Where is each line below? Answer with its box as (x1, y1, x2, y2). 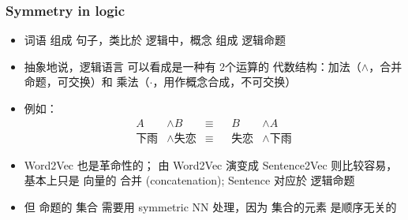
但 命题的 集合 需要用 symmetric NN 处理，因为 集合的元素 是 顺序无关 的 (24, 198, 397, 214)
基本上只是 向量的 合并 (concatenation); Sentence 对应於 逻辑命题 (24, 172, 355, 188)
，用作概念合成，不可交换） (152, 73, 297, 90)
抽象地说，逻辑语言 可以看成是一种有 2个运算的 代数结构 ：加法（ (24, 58, 361, 74)
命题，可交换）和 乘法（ (24, 73, 150, 90)
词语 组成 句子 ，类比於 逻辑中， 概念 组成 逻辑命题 (24, 32, 286, 48)
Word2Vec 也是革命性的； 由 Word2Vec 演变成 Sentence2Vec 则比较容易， (24, 156, 398, 173)
